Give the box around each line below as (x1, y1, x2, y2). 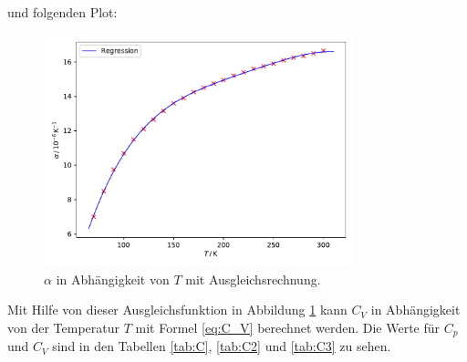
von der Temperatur (7, 317, 120, 336)
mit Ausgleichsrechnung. (185, 269, 321, 288)
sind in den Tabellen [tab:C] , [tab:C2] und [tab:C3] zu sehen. (52, 336, 391, 356)
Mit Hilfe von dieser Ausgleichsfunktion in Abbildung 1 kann (7, 300, 348, 319)
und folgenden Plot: (7, 3, 118, 21)
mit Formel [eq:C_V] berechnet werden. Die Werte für (135, 317, 441, 336)
